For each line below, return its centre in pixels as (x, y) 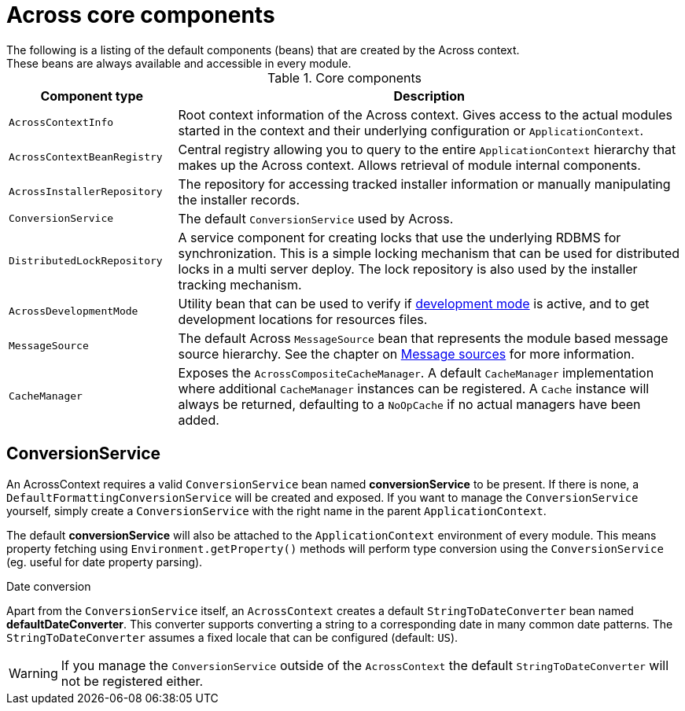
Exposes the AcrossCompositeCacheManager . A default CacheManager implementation (416, 372)
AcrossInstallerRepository (86, 192)
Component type (92, 96)
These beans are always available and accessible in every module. (179, 63)
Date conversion (49, 586)
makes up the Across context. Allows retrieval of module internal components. (409, 165)
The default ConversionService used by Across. (316, 218)
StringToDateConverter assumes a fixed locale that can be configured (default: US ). (232, 637)
